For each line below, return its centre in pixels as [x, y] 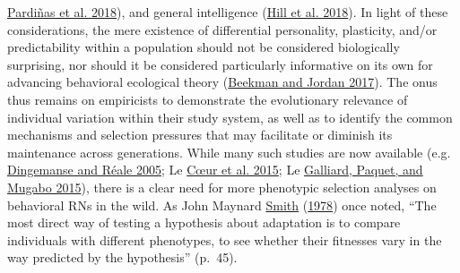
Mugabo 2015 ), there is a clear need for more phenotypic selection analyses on [222, 187]
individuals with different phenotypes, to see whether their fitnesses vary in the [225, 239]
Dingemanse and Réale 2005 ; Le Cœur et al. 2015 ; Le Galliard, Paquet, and [215, 170]
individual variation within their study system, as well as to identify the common [230, 117]
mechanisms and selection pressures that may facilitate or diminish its [200, 135]
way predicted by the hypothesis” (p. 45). [122, 257]
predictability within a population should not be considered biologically [204, 47]
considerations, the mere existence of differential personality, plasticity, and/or [222, 29]
